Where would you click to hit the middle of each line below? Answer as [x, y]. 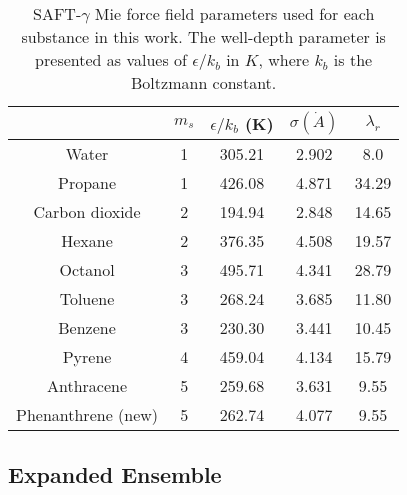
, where [284, 59]
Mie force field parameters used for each [234, 13]
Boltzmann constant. [204, 82]
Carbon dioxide [87, 211]
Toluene [87, 298]
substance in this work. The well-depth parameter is [203, 36]
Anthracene [87, 385]
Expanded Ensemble [115, 474]
